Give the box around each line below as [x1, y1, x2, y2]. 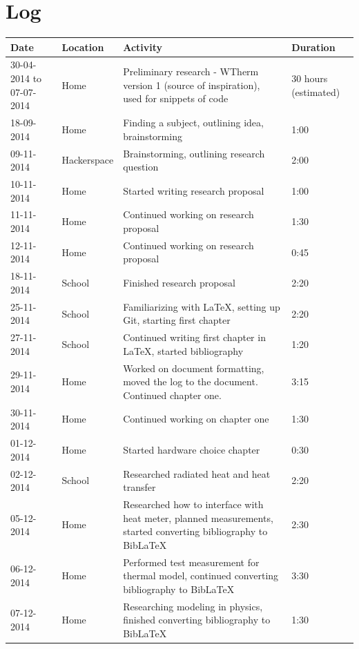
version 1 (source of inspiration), [123, 77, 260, 92]
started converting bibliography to [123, 524, 268, 539]
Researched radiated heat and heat [123, 466, 271, 481]
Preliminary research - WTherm [123, 64, 259, 79]
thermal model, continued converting [123, 568, 279, 583]
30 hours [291, 71, 328, 86]
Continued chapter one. [123, 387, 222, 402]
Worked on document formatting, [123, 360, 264, 375]
